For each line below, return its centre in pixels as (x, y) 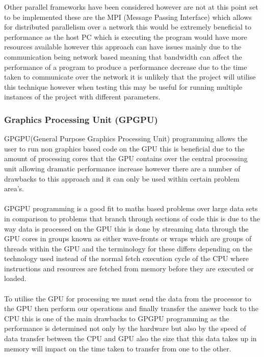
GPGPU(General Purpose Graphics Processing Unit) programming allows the (126, 138)
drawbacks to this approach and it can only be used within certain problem (122, 178)
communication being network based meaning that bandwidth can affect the (123, 56)
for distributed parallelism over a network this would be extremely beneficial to (128, 27)
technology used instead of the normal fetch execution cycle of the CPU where (126, 258)
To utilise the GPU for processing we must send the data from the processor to (128, 298)
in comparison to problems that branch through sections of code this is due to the (132, 218)
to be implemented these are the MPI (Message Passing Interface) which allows (128, 17)
